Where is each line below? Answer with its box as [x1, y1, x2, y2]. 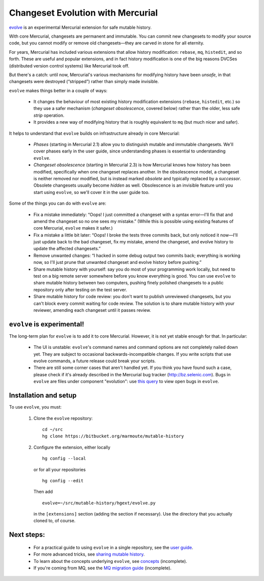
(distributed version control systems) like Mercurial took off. [9, 63, 130, 68]
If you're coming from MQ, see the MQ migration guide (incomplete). [33, 565, 172, 571]
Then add [33, 489, 53, 495]
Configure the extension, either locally [33, 444, 110, 450]
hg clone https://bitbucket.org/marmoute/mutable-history [42, 433, 184, 439]
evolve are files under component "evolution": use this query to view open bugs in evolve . [33, 379, 220, 385]
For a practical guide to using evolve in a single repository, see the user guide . [33, 544, 193, 550]
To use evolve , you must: [9, 404, 62, 410]
